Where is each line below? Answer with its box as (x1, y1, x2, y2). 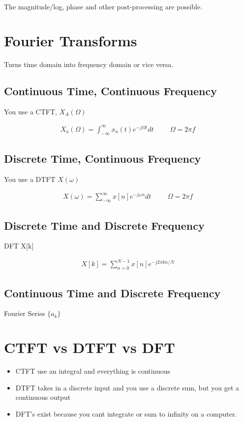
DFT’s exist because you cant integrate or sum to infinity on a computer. (15, 408, 237, 419)
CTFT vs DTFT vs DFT (4, 337, 175, 357)
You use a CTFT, (4, 106, 57, 116)
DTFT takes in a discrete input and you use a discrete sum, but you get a (15, 382, 240, 392)
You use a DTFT (4, 174, 56, 184)
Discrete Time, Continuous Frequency (4, 150, 201, 166)
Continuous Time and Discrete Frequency (4, 285, 221, 300)
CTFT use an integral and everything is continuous (15, 366, 171, 376)
